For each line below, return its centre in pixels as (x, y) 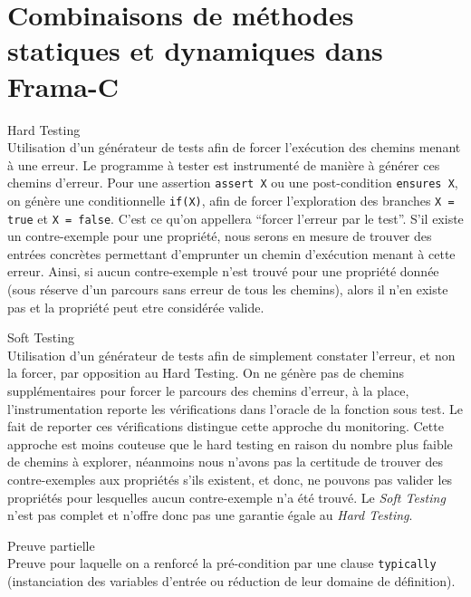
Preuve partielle (51, 545)
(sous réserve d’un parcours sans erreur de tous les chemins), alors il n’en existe (228, 289)
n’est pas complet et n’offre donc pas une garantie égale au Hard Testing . (210, 515)
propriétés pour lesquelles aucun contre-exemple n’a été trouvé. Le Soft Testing (226, 497)
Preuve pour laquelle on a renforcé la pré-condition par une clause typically (222, 563)
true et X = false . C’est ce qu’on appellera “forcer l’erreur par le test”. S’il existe (235, 218)
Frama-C (63, 86)
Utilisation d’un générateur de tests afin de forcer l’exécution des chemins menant (234, 147)
